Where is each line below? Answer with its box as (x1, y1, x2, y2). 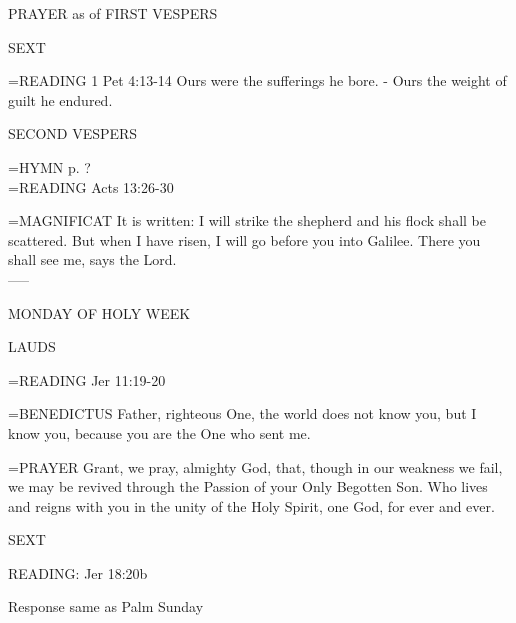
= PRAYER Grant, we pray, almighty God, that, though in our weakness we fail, (8, 456, 503, 477)
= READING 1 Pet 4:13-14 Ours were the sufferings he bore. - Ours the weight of (8, 70, 507, 91)
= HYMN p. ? (8, 156, 91, 177)
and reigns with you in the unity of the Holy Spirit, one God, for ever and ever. (8, 495, 495, 516)
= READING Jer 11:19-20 (8, 369, 166, 390)
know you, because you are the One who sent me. (8, 422, 311, 443)
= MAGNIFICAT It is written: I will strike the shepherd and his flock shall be (8, 210, 486, 231)
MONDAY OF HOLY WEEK (8, 302, 191, 323)
